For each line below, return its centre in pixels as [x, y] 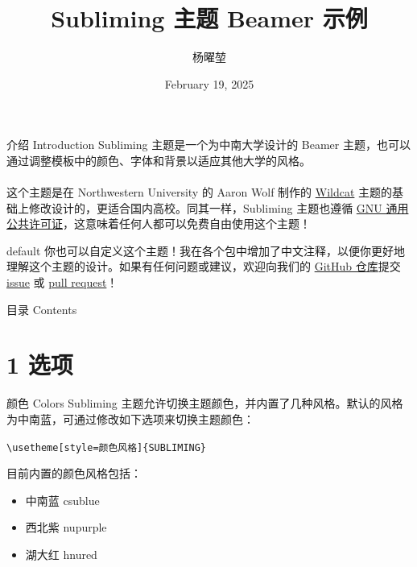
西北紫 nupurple [66, 527]
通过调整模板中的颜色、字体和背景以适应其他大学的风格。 [159, 160]
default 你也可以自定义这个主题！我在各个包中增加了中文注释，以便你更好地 [206, 250]
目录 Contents [42, 309]
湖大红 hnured [61, 554]
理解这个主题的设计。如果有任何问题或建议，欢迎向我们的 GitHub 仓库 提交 [204, 266]
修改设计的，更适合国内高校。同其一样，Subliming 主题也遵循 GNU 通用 [219, 207]
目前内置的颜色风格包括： [74, 473]
